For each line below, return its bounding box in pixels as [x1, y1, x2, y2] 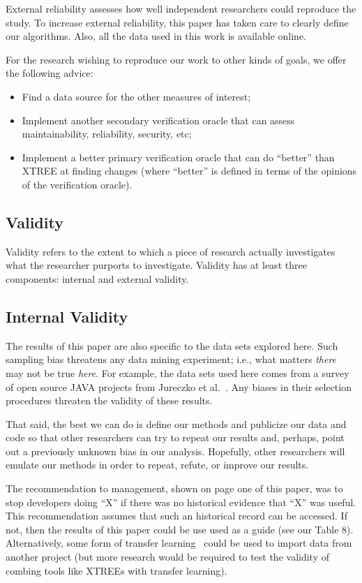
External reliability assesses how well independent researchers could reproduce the [6, 1, 356, 15]
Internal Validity [6, 305, 128, 327]
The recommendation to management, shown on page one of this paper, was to [6, 481, 343, 496]
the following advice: [6, 66, 93, 80]
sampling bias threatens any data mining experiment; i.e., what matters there [6, 352, 337, 367]
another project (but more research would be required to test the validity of [6, 549, 329, 564]
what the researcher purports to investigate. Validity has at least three [6, 258, 307, 272]
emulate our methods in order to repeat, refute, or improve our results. [6, 457, 309, 472]
